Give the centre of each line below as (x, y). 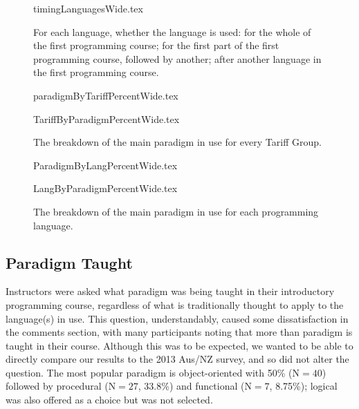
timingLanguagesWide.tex (88, 8)
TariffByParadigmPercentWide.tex (107, 118)
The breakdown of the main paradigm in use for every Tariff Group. (177, 142)
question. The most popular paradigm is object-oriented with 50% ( (149, 372)
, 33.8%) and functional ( (191, 386)
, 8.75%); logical (303, 386)
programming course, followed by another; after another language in (177, 58)
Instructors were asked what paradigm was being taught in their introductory (170, 291)
